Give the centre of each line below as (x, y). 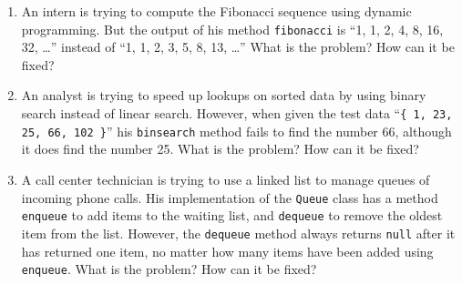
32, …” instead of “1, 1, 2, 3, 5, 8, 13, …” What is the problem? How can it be (238, 47)
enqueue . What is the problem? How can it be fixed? (169, 269)
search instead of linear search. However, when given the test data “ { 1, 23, (237, 113)
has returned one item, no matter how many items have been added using (227, 251)
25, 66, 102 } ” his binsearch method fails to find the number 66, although (236, 131)
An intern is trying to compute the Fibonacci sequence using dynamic (216, 11)
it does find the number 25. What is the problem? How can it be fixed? (220, 149)
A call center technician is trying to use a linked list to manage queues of (226, 179)
